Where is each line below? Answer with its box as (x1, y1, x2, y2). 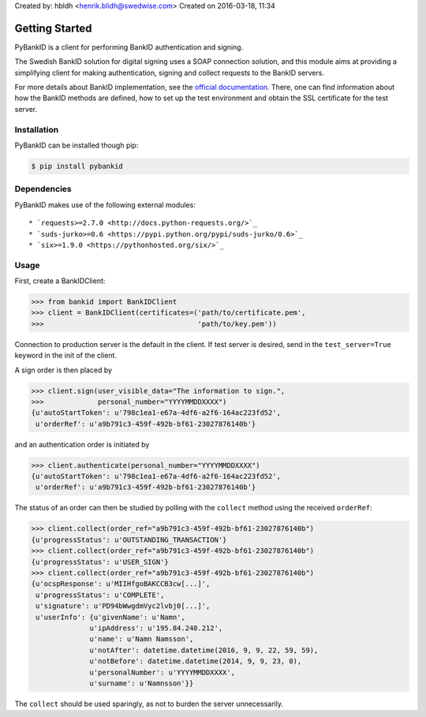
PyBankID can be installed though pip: (14, 140, 139, 150)
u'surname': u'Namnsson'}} (89, 678, 194, 688)
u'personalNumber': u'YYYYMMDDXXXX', (89, 667, 236, 677)
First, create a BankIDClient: (14, 276, 106, 286)
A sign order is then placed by (14, 365, 113, 375)
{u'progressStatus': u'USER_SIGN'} (31, 557, 169, 566)
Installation (14, 124, 59, 135)
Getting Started (14, 21, 92, 35)
